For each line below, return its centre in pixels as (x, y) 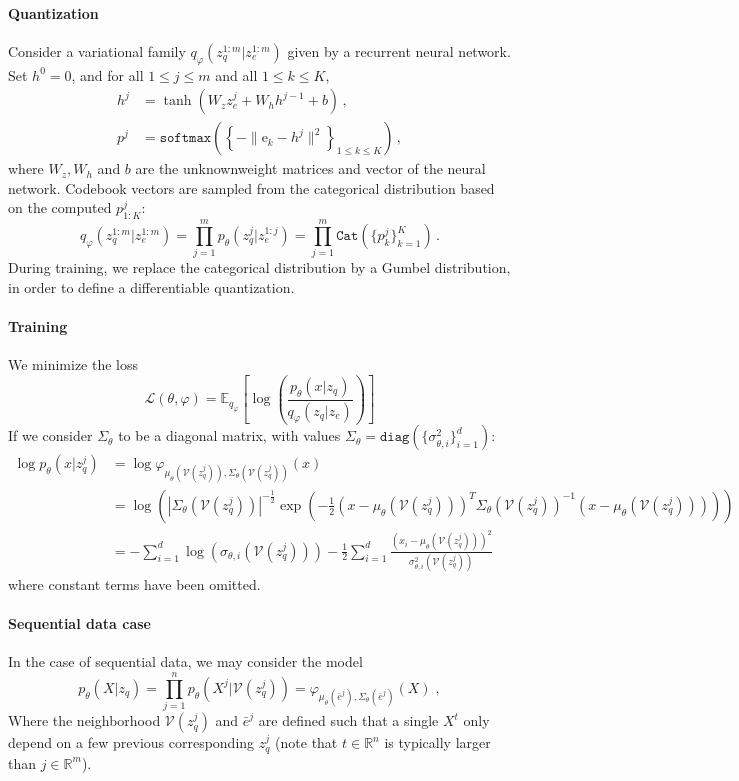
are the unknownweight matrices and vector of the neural (310, 168)
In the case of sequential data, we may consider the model (185, 661)
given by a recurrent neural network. (399, 50)
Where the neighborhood (84, 720)
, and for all (107, 74)
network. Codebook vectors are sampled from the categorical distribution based (251, 187)
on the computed (60, 207)
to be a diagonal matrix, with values (229, 435)
